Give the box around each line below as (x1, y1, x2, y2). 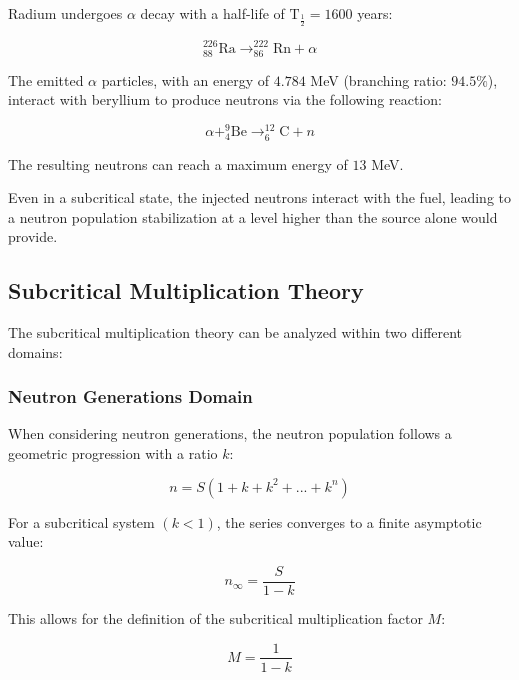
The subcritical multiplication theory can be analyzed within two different (8, 322, 463, 343)
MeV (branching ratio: (310, 69, 447, 90)
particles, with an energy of (101, 69, 270, 90)
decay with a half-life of (140, 3, 285, 23)
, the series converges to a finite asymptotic (216, 511, 482, 532)
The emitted (8, 69, 84, 90)
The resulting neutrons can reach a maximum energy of (8, 153, 348, 174)
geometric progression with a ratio (8, 443, 218, 464)
